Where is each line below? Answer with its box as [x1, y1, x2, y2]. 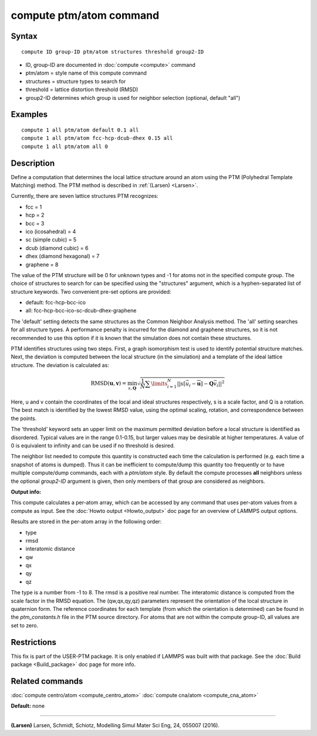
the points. [11, 415, 37, 422]
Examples [11, 109, 48, 120]
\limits [150, 380, 167, 387]
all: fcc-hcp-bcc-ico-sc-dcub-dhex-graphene [25, 307, 137, 314]
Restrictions [11, 637, 57, 647]
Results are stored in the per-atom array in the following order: [11, 518, 162, 525]
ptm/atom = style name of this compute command [25, 69, 147, 76]
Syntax [11, 31, 38, 41]
